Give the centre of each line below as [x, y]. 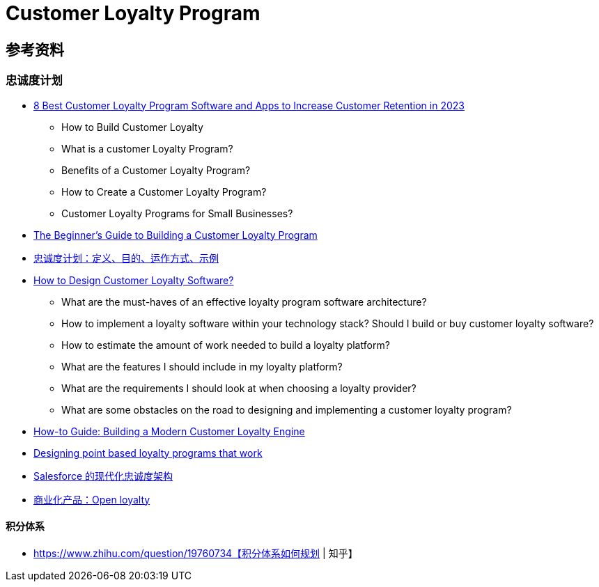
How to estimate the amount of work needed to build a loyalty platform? [226, 345]
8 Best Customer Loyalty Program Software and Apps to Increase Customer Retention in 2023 [249, 105]
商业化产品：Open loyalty [92, 499]
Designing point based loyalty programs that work [148, 453]
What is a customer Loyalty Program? [147, 148]
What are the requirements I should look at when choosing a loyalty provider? [239, 388]
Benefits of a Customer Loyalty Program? [156, 170]
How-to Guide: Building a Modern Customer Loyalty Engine [169, 431]
